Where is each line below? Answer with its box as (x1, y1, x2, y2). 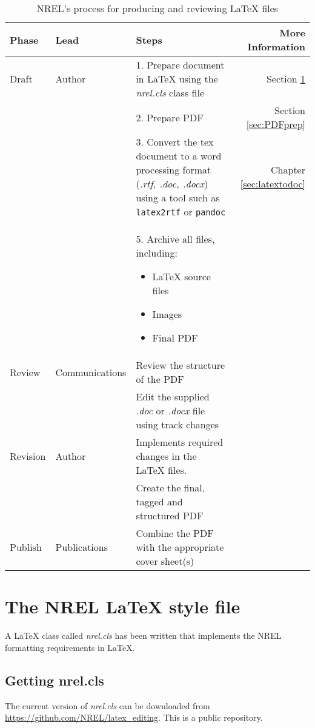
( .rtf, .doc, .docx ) (136, 177, 208, 190)
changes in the (136, 449, 197, 463)
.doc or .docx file (136, 403, 205, 417)
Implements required (136, 435, 224, 449)
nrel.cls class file (136, 86, 204, 99)
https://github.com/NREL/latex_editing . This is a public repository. (5, 711, 263, 724)
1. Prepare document (136, 58, 225, 72)
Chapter (271, 163, 305, 177)
